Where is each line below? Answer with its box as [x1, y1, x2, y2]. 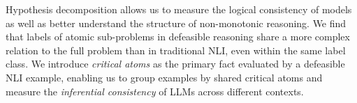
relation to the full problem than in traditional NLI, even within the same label [6, 42, 346, 57]
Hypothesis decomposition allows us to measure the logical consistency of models [6, 2, 352, 16]
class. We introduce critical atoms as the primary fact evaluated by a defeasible [6, 56, 345, 71]
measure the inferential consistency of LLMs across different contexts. [6, 84, 304, 98]
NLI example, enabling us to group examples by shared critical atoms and [6, 70, 323, 84]
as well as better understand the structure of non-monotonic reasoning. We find [6, 15, 347, 30]
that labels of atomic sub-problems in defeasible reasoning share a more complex [6, 29, 350, 44]
